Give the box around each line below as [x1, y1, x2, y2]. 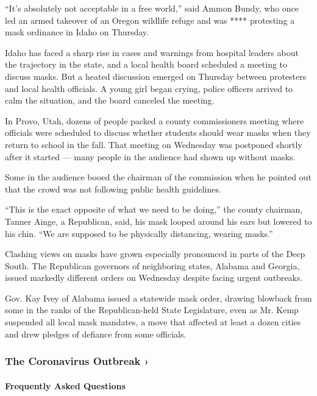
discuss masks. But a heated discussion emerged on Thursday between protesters [5, 69, 307, 82]
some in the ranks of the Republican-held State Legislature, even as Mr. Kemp [5, 303, 299, 316]
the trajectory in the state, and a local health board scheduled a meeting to [5, 58, 288, 71]
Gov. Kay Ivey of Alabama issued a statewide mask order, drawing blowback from [5, 291, 312, 304]
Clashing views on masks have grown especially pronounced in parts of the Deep [5, 247, 305, 260]
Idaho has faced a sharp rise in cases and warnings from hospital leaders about [5, 46, 299, 58]
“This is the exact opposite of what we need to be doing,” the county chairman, [5, 203, 303, 216]
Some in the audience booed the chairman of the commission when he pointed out [5, 171, 312, 183]
